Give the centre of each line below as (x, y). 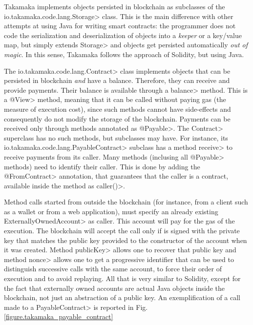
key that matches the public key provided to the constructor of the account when (126, 240)
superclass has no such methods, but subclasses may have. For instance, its (116, 137)
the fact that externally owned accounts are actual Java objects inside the (114, 288)
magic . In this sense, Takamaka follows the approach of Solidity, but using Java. (124, 54)
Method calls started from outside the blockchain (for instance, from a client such (126, 202)
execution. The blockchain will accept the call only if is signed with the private (122, 231)
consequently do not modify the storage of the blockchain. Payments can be (117, 118)
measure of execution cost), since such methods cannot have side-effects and (117, 109)
